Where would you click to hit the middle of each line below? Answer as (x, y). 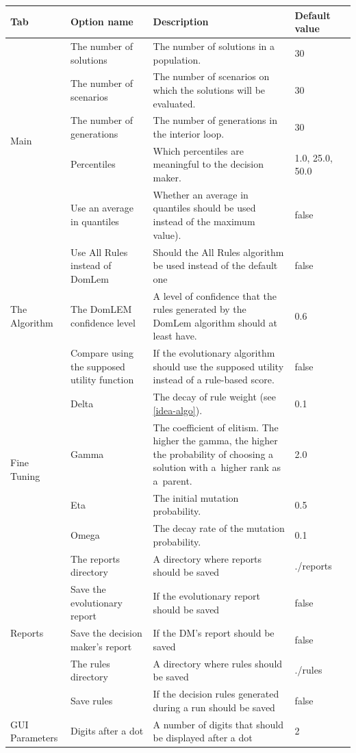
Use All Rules (99, 252)
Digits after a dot (107, 731)
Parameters (34, 738)
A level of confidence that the (215, 295)
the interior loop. (189, 133)
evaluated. (174, 103)
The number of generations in (215, 120)
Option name (102, 22)
